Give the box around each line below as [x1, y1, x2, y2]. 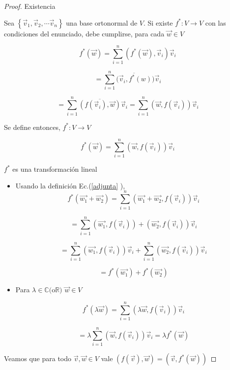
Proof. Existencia [4, 1, 56, 11]
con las [205, 17, 226, 28]
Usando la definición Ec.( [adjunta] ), [15, 180, 125, 190]
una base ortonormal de [66, 17, 138, 28]
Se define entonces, [4, 122, 60, 132]
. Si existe [143, 17, 173, 28]
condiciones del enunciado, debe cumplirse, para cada [4, 28, 165, 38]
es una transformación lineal [12, 164, 97, 174]
